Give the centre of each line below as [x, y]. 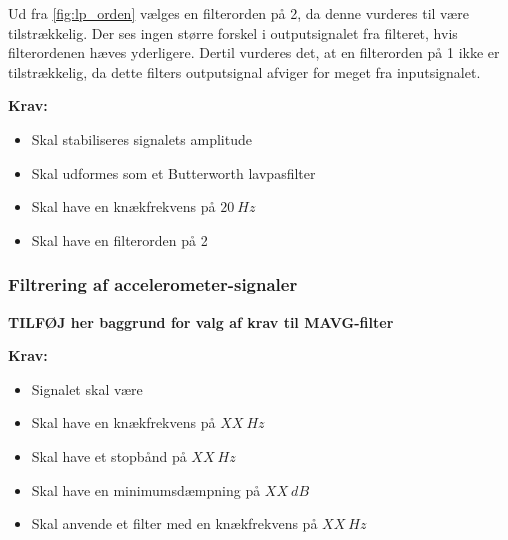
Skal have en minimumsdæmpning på [146, 489]
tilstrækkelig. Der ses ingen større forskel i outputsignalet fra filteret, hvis [233, 32]
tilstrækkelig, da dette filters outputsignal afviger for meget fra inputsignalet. [244, 71]
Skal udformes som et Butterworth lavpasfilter [173, 172]
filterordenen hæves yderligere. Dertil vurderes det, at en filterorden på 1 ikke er [254, 52]
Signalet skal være [87, 388]
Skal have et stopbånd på [109, 455]
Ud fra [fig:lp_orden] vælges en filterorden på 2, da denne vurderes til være [238, 13]
